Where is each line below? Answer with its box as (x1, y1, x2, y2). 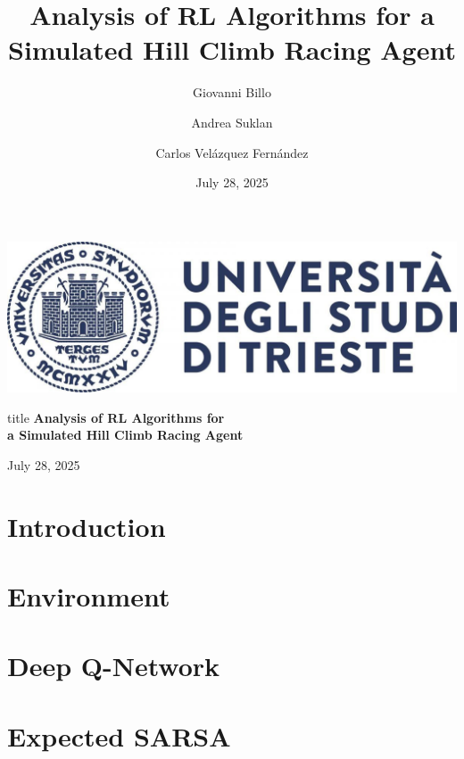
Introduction (7, 507, 166, 544)
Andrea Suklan (191, 112, 273, 131)
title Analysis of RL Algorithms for (7, 408, 225, 426)
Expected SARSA (7, 717, 231, 754)
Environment (7, 577, 170, 614)
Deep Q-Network (7, 648, 220, 684)
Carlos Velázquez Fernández (155, 143, 309, 161)
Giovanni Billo (193, 83, 271, 102)
